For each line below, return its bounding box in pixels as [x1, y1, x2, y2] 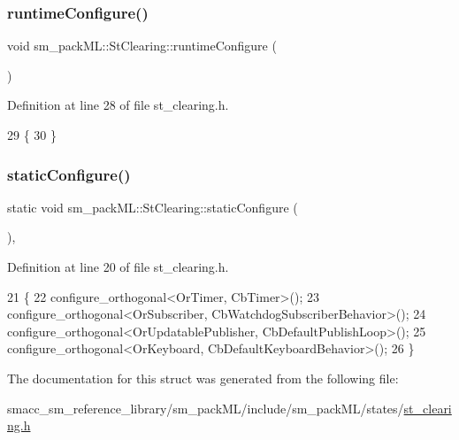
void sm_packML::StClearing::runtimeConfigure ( [7, 36, 277, 55]
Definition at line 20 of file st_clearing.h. [7, 258, 229, 275]
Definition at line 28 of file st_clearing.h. [7, 96, 229, 114]
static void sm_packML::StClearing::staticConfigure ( [7, 197, 298, 216]
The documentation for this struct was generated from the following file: [7, 368, 399, 387]
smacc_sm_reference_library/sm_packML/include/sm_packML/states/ [7, 398, 404, 417]
